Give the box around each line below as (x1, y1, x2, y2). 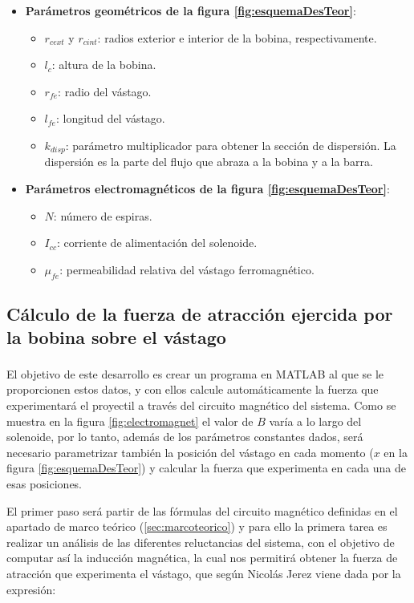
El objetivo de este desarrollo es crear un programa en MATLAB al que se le (6, 365, 384, 382)
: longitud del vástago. (55, 110, 165, 127)
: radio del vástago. (58, 83, 152, 99)
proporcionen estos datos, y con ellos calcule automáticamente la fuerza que (6, 381, 379, 398)
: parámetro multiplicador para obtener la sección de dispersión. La (65, 136, 396, 153)
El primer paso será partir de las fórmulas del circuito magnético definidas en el (6, 502, 398, 519)
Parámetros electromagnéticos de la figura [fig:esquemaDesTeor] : (25, 180, 390, 197)
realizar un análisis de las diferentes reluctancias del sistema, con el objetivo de (6, 533, 395, 550)
